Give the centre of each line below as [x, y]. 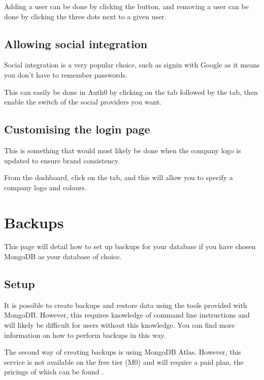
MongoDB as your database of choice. [63, 256]
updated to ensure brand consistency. [62, 160]
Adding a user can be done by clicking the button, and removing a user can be [126, 6]
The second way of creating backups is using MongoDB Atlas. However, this [123, 352]
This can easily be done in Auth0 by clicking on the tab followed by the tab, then [131, 92]
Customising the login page [77, 129]
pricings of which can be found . [54, 372]
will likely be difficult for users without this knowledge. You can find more [120, 325]
